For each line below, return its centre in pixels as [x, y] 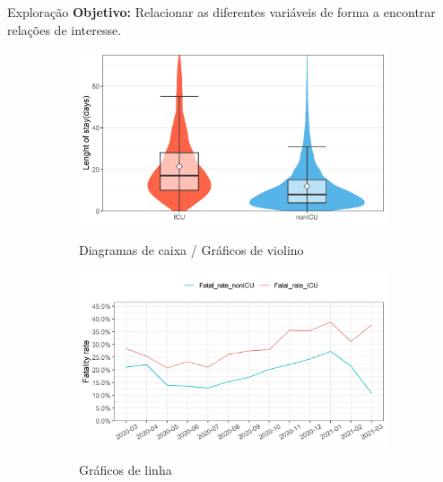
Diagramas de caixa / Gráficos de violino [191, 249]
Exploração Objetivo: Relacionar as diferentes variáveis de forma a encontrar [221, 12]
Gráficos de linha [126, 470]
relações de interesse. [65, 29]
